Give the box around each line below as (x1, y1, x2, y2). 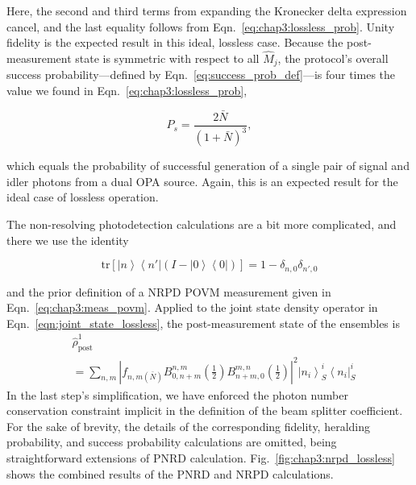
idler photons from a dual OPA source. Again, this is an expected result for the (6, 172, 398, 189)
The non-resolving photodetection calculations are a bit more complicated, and (6, 216, 397, 233)
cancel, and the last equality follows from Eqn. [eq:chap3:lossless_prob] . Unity (6, 18, 395, 35)
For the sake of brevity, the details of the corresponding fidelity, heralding (6, 417, 371, 434)
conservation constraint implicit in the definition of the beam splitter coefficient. (6, 402, 403, 419)
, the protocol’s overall (277, 50, 389, 66)
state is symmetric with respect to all (75, 50, 260, 66)
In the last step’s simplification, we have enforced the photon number (6, 386, 348, 403)
